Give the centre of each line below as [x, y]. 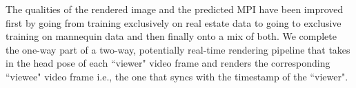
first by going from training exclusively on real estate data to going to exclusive [174, 22]
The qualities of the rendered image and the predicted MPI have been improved [175, 9]
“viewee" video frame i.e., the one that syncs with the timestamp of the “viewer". [177, 76]
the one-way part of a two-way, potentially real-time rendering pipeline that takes [178, 49]
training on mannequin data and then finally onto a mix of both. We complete [171, 36]
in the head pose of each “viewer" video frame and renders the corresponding [168, 63]
